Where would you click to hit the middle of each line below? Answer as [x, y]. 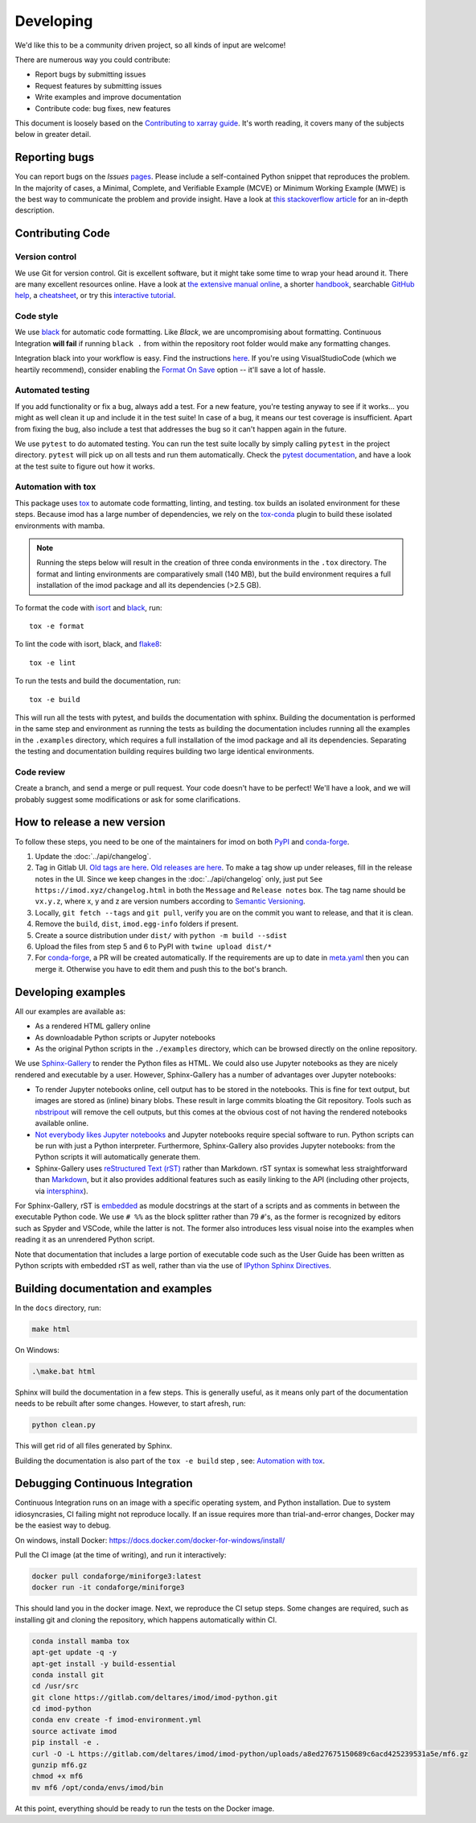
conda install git [68, 1674]
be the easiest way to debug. [63, 1525]
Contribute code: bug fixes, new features [103, 108]
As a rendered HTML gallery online [93, 1026]
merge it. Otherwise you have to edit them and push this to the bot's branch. [161, 969]
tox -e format [57, 626]
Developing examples [70, 992]
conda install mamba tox [81, 1641]
